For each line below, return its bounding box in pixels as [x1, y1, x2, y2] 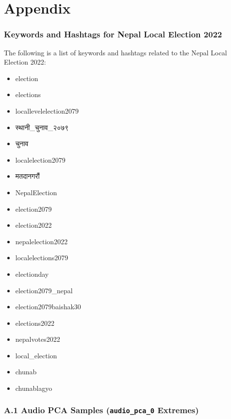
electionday [15, 268, 49, 279]
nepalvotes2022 [15, 334, 60, 344]
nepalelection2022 [15, 236, 68, 246]
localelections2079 [15, 252, 68, 263]
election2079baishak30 [15, 302, 81, 312]
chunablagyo [15, 383, 52, 393]
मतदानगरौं [15, 171, 40, 181]
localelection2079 [15, 154, 66, 165]
